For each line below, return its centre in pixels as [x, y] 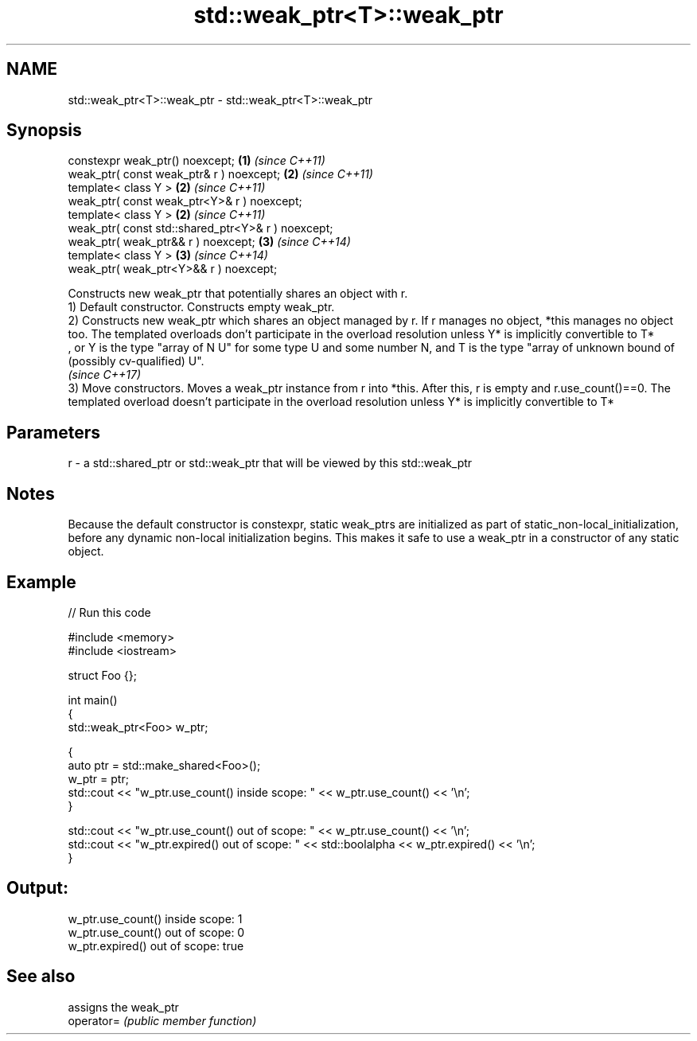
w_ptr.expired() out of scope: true [156, 945]
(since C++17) [105, 375]
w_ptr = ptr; [98, 778]
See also [41, 977]
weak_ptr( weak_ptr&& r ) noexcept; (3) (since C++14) [209, 242]
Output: [37, 888]
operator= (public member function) [162, 1020]
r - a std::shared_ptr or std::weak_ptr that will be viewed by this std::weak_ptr [270, 463]
